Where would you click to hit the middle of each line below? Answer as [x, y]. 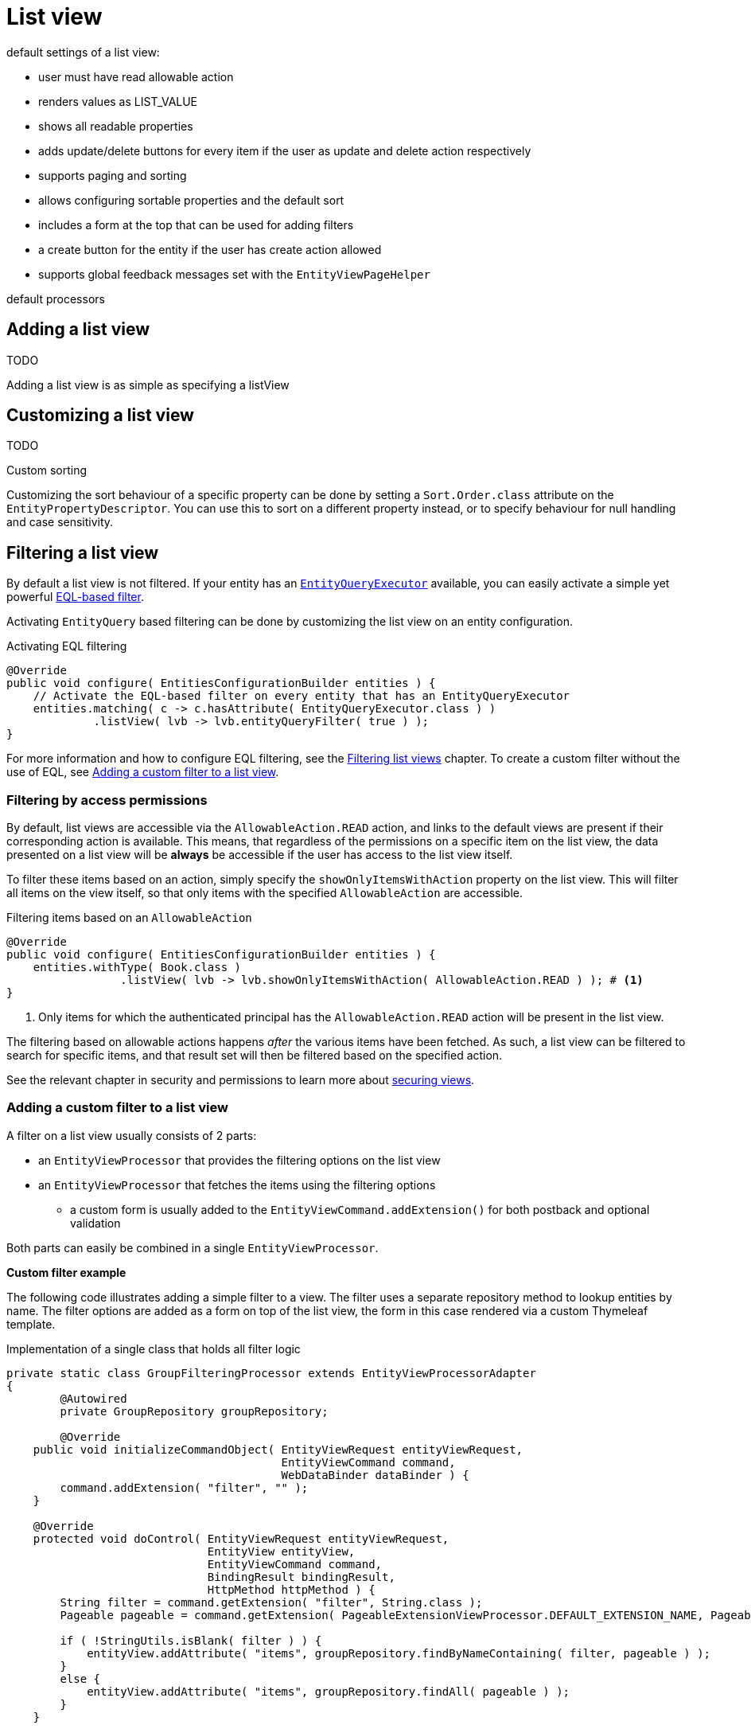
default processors [56, 299]
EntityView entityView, [281, 1551]
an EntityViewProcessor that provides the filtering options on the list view [239, 1160]
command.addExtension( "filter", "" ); [184, 1487]
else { [80, 1678]
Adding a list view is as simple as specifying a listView [148, 384]
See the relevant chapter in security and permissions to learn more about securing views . [241, 1080]
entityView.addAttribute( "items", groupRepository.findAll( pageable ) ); [329, 1691]
